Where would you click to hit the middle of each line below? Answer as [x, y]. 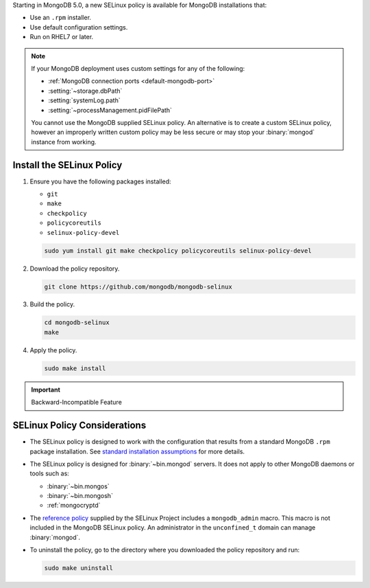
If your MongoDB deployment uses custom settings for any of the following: [138, 68]
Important [46, 389]
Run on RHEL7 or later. [62, 37]
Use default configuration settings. [79, 27]
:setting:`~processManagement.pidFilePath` [110, 110]
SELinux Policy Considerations [79, 426]
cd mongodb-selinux [77, 323]
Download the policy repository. [75, 269]
